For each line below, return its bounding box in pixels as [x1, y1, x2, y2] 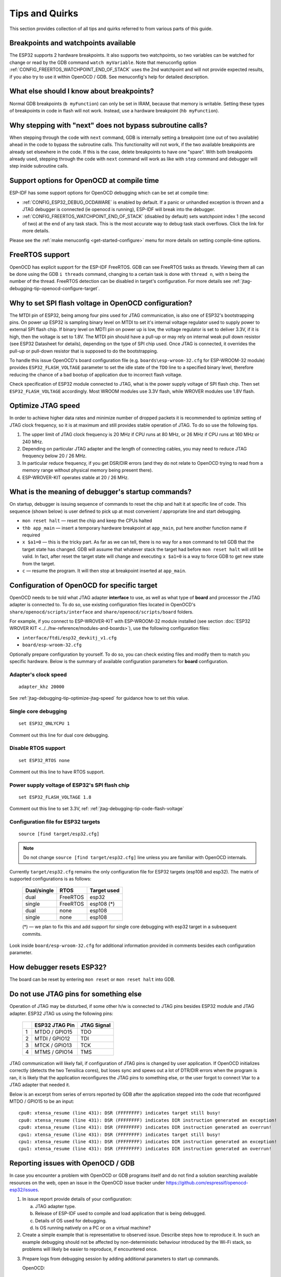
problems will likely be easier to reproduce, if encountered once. [22, 1246, 158, 1252]
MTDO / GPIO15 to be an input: [9, 1098, 74, 1104]
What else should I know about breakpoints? [9, 87, 154, 96]
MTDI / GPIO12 [34, 1035, 70, 1042]
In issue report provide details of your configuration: [22, 1196, 132, 1202]
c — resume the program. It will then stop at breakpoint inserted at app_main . [22, 567, 186, 574]
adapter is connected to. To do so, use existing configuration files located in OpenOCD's [9, 602, 196, 608]
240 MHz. [22, 438, 43, 444]
